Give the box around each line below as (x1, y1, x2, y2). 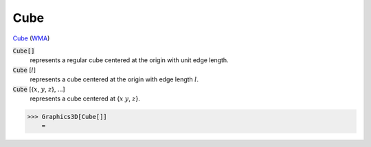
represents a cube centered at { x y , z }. (30, 94, 140, 103)
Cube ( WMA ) (12, 34, 50, 42)
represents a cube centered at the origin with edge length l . (30, 75, 199, 83)
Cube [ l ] (12, 66, 36, 74)
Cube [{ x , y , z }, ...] (12, 85, 65, 93)
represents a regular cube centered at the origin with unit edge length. (30, 56, 229, 64)
